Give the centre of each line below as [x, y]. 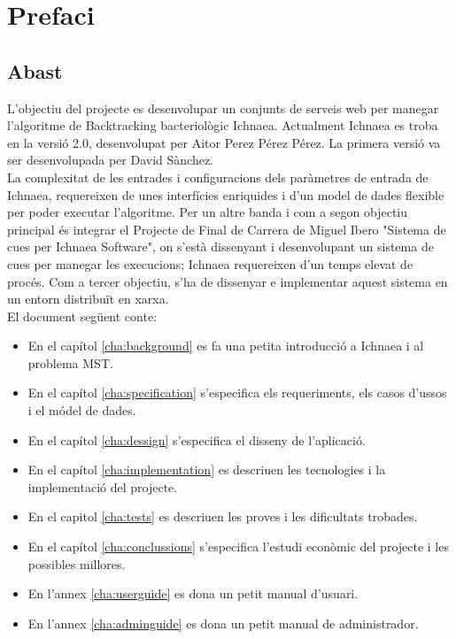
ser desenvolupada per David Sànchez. [110, 160]
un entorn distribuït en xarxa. [88, 299]
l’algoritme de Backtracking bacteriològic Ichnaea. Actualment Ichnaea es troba [223, 125]
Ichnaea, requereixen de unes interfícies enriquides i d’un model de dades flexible [226, 194]
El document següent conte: [82, 316]
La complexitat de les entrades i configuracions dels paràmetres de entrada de [218, 177]
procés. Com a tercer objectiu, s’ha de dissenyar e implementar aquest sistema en [228, 281]
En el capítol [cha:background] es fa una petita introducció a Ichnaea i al [226, 346]
